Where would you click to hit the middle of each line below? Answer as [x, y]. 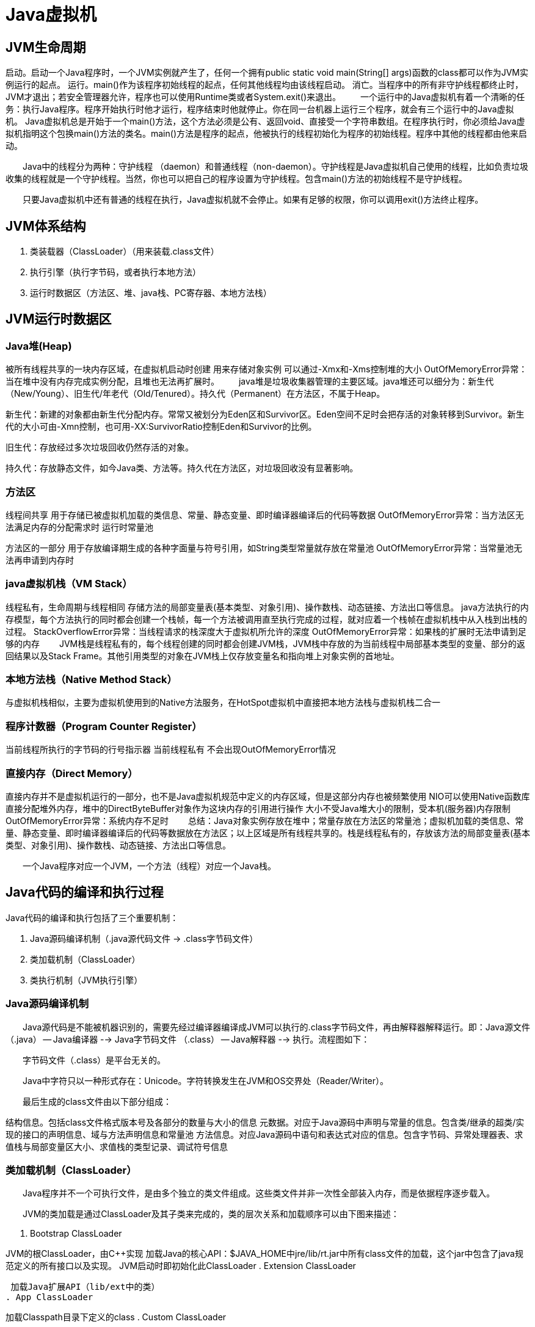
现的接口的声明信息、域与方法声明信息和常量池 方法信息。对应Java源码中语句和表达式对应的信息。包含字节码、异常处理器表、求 [264, 1134]
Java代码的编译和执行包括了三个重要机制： [92, 917]
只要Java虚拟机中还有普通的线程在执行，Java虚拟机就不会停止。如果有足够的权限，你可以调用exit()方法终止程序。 [253, 200]
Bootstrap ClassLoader [76, 1234]
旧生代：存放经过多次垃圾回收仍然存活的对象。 [100, 447]
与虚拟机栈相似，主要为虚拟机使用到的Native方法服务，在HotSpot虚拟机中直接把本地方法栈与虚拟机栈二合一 [223, 703]
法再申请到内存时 [40, 560]
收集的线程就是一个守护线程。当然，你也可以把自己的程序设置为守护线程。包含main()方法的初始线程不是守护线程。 [236, 179]
